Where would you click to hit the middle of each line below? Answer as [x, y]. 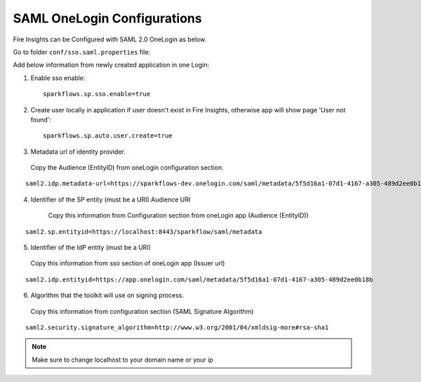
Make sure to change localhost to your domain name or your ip [122, 360]
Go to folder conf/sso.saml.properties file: [82, 52]
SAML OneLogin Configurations [108, 18]
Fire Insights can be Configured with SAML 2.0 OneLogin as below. [110, 39]
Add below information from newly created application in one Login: [111, 65]
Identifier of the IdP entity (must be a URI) [91, 248]
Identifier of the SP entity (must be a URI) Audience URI [111, 199]
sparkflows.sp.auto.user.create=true [108, 136]
